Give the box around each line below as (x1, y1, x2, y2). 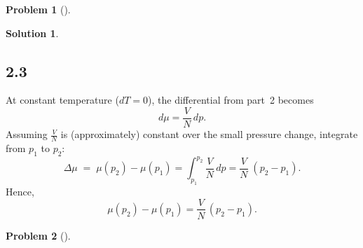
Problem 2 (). (6, 228, 71, 242)
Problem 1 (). (6, 2, 71, 16)
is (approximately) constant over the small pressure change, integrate (60, 127, 358, 142)
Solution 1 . (6, 25, 59, 40)
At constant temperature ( (6, 92, 119, 107)
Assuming (6, 127, 48, 142)
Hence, (6, 184, 34, 198)
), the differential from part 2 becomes (148, 92, 314, 107)
